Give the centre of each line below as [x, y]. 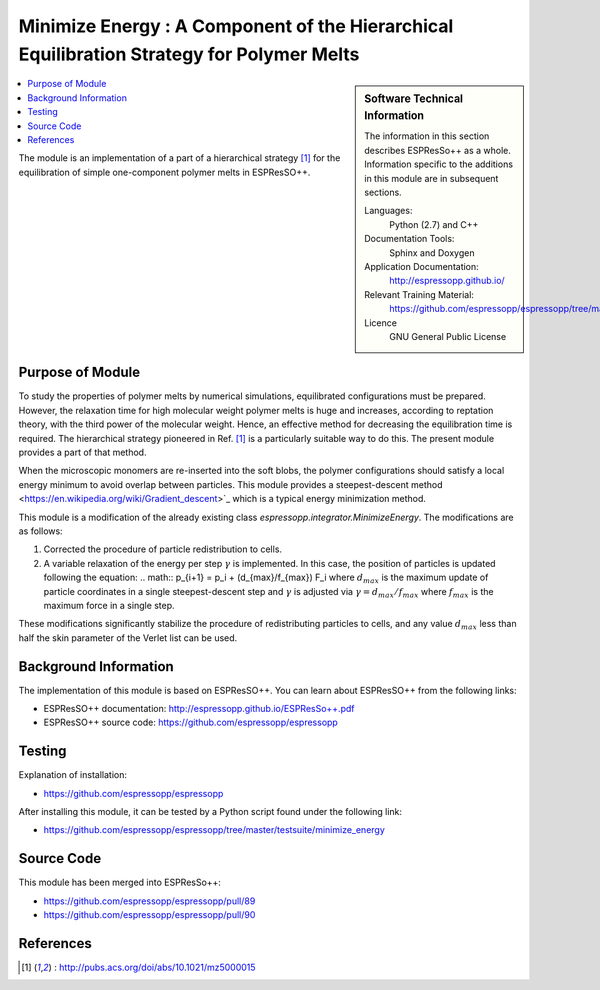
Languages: [388, 211]
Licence [380, 322]
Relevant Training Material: [419, 294]
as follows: [41, 531]
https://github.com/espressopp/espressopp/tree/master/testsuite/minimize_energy [214, 830]
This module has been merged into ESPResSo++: [120, 882]
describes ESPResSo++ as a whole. [438, 150]
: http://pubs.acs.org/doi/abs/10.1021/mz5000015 [154, 967]
